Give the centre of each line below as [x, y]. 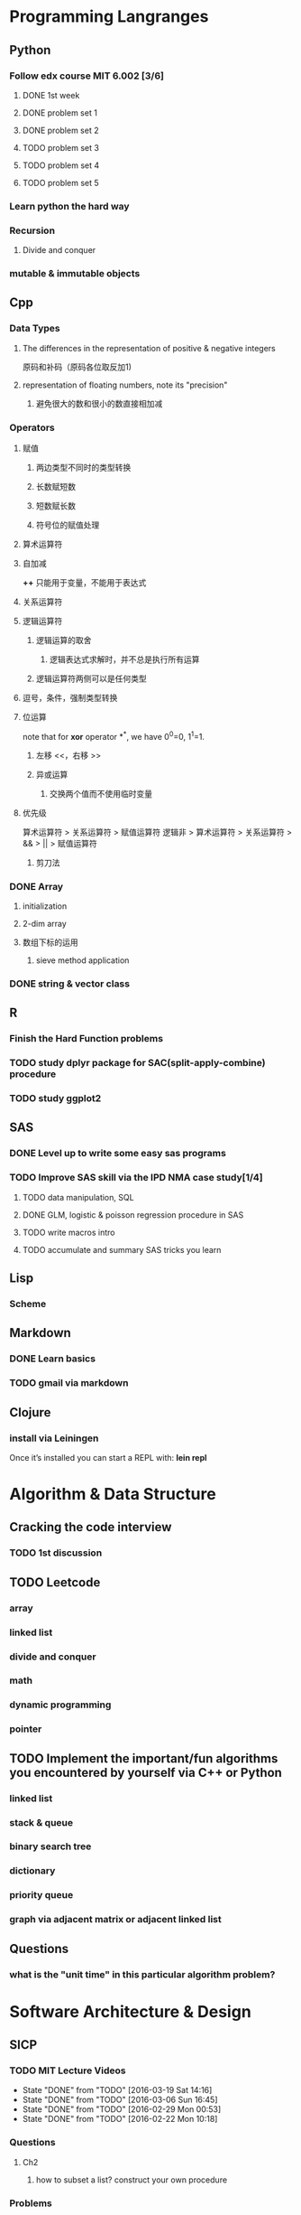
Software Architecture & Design [131, 2011]
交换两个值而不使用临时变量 [101, 793]
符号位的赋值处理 [68, 525]
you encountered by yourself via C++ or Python [146, 1772]
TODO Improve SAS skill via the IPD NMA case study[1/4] [136, 1178]
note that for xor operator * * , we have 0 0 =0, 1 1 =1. [114, 736]
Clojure [30, 1412]
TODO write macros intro [68, 1232]
